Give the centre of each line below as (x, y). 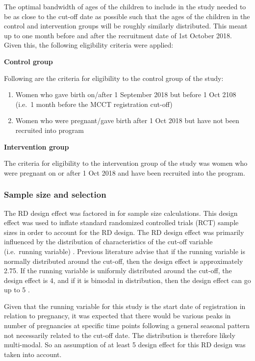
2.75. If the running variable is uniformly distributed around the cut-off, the (118, 271)
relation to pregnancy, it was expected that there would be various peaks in (117, 316)
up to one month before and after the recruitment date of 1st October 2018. (118, 35)
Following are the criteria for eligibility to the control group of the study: (114, 78)
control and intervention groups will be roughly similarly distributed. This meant (126, 26)
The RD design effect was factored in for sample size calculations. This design (121, 213)
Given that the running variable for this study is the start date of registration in (125, 306)
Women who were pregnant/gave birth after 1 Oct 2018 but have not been (127, 120)
